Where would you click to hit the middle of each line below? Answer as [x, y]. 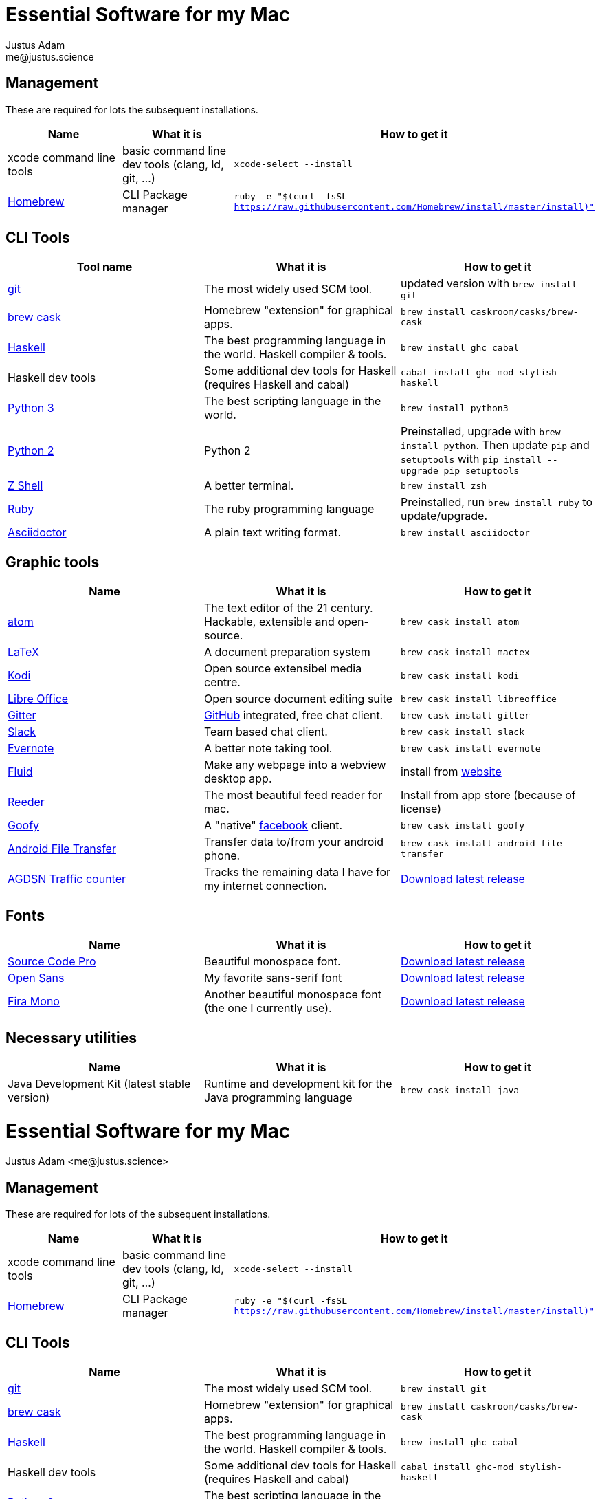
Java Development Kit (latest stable [99, 1083]
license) [421, 809]
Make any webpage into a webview [295, 765]
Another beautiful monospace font [292, 995]
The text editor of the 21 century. [288, 608]
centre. [222, 682]
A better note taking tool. [268, 748]
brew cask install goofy [462, 825]
